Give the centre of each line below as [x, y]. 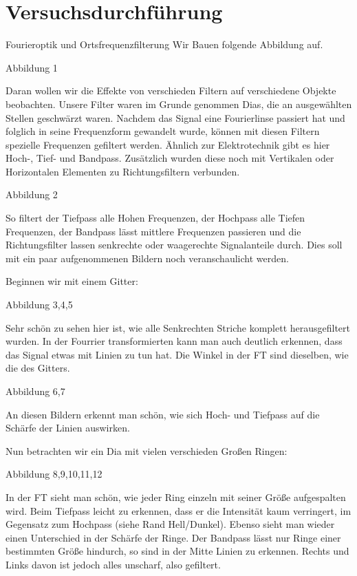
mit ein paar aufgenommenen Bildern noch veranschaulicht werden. [147, 258]
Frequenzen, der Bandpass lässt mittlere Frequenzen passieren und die [153, 231]
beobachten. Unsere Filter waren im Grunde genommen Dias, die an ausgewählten [179, 104]
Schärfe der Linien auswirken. [68, 428]
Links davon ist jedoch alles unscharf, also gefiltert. [113, 564]
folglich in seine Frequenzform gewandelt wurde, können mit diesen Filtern [163, 131]
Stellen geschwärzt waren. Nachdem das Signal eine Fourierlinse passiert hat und [175, 117]
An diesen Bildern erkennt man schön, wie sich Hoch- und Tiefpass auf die [163, 414]
